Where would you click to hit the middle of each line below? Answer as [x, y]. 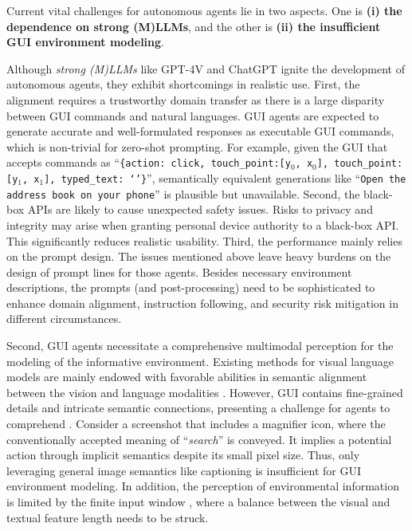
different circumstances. [64, 319]
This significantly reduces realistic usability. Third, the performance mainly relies [204, 240]
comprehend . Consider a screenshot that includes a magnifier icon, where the [196, 424]
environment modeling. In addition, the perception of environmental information [203, 486]
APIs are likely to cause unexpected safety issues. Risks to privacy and [200, 209]
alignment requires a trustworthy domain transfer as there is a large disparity [196, 99]
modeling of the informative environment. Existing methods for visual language [200, 361]
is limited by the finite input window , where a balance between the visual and [198, 501]
